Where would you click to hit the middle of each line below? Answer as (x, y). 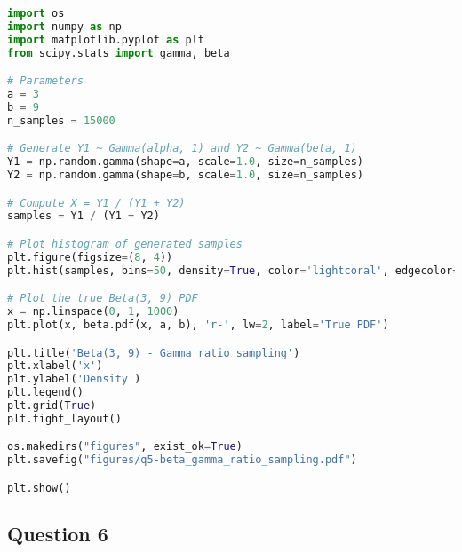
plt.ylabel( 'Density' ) (74, 379)
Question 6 (58, 534)
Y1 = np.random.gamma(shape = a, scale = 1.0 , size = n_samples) (185, 162)
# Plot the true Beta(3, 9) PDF (103, 299)
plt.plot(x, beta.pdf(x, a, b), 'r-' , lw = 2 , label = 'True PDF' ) (198, 325)
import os (36, 13)
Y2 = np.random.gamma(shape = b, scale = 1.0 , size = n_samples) (185, 175)
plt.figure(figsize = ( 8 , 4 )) (90, 257)
